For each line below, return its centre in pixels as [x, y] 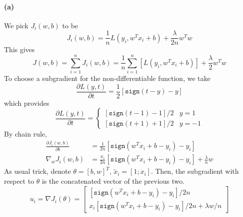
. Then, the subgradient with [195, 171]
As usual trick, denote [38, 171]
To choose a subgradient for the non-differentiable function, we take [107, 78]
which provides [27, 103]
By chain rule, [26, 134]
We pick [16, 25]
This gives [19, 49]
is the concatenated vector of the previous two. [113, 181]
